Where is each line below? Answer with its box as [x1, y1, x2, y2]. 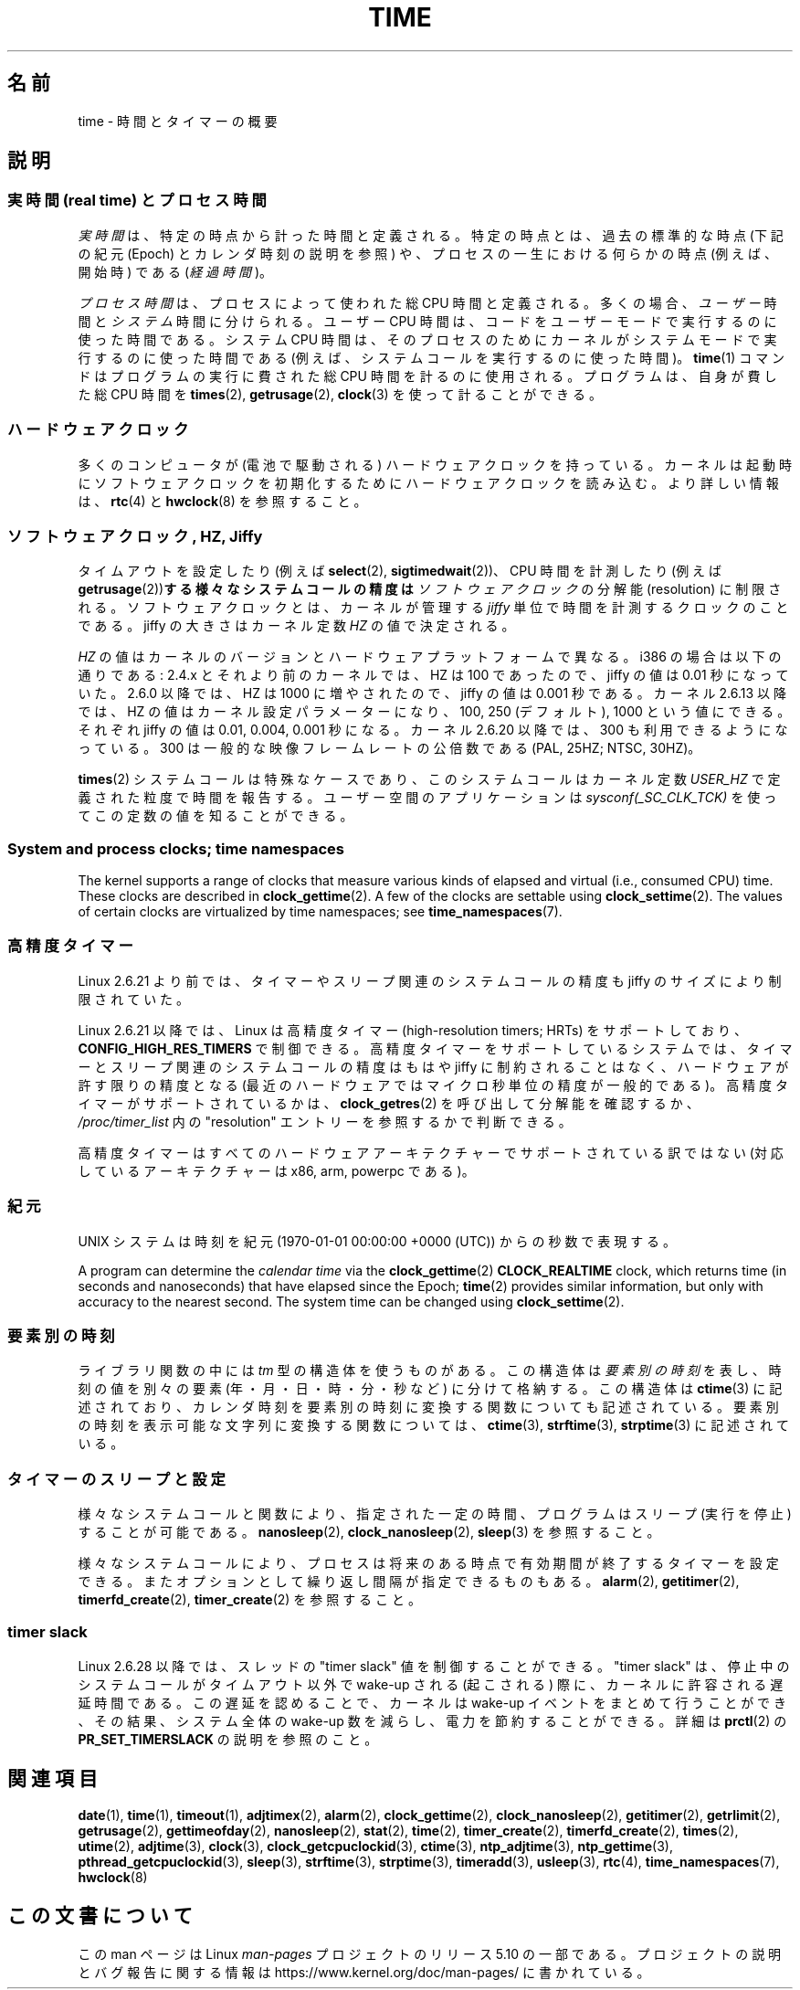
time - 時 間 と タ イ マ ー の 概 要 [78, 112, 278, 129]
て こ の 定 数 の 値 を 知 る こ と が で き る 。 [78, 808, 353, 824]
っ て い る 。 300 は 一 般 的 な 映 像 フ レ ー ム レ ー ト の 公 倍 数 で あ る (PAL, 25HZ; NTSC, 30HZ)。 [78, 740, 701, 757]
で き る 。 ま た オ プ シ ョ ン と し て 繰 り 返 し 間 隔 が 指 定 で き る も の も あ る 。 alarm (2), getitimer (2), [78, 1573, 740, 1590]
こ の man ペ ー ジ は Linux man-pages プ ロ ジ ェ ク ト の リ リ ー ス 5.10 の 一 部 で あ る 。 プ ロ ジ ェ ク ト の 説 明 [78, 1945, 782, 1962]
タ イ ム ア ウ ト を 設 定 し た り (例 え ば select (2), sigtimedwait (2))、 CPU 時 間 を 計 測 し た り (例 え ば [78, 563, 722, 579]
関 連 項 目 [7, 1767, 98, 1791]
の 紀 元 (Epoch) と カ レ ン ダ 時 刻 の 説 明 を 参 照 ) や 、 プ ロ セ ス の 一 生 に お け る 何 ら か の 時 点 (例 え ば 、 [78, 245, 777, 261]
